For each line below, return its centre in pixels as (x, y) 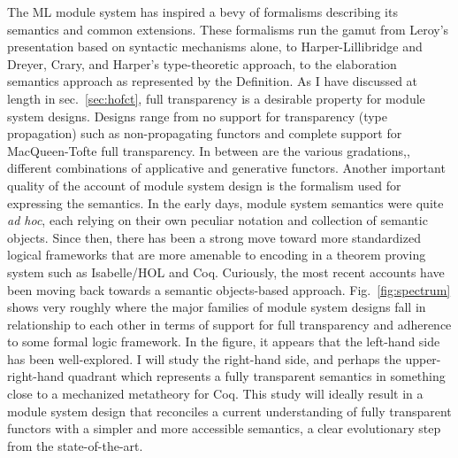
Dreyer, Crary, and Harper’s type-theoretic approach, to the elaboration (202, 63)
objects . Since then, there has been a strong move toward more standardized (214, 237)
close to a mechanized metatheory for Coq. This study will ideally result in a (215, 394)
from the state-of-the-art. (75, 445)
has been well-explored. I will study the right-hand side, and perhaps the (204, 358)
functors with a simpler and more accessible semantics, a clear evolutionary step (224, 428)
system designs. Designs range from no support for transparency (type (197, 116)
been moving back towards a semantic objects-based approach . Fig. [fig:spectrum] (229, 289)
